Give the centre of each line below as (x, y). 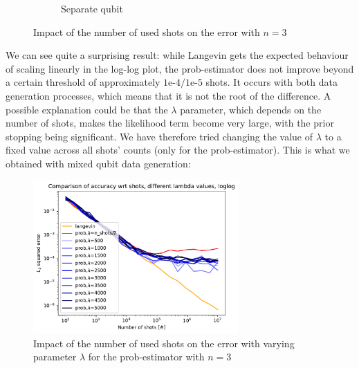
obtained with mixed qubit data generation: (98, 163)
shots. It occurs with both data (271, 82)
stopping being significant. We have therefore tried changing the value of (159, 136)
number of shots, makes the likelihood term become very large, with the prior (170, 123)
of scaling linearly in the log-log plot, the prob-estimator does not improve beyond (180, 68)
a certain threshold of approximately (83, 82)
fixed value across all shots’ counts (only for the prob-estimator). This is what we (178, 150)
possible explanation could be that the (87, 109)
